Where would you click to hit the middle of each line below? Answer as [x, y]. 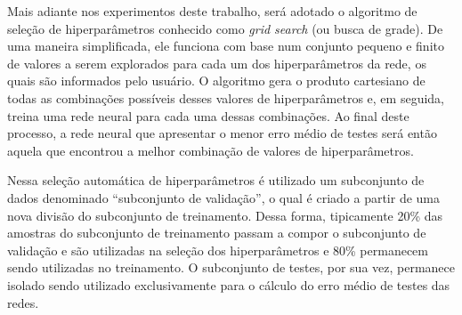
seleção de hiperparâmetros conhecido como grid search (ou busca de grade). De [225, 28]
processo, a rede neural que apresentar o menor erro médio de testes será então [222, 133]
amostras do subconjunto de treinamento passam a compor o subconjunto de [217, 233]
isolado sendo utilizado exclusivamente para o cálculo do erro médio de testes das [229, 284]
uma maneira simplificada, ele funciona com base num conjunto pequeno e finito [226, 46]
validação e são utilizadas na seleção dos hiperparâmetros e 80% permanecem [218, 250]
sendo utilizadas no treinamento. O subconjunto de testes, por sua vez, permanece [231, 267]
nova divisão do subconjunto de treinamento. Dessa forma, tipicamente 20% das [225, 215]
